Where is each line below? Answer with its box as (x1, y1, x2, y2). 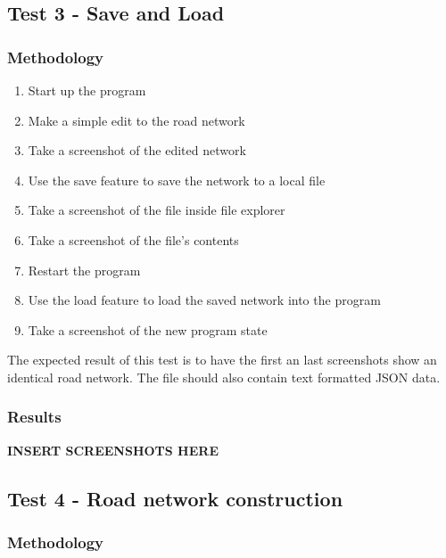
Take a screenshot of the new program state (28, 320, 268, 339)
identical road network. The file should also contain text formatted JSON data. (7, 367, 441, 386)
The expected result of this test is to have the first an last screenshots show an (7, 350, 437, 369)
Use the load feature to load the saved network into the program (28, 291, 381, 309)
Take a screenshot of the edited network (28, 141, 246, 160)
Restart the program (28, 260, 141, 279)
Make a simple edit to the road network (28, 111, 245, 129)
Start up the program (28, 81, 146, 99)
